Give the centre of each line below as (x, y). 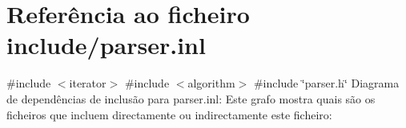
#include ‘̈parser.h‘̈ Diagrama (326, 83)
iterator (88, 83)
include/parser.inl (106, 45)
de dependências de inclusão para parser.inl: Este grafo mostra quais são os (191, 98)
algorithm (211, 83)
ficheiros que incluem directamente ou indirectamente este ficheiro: (169, 114)
